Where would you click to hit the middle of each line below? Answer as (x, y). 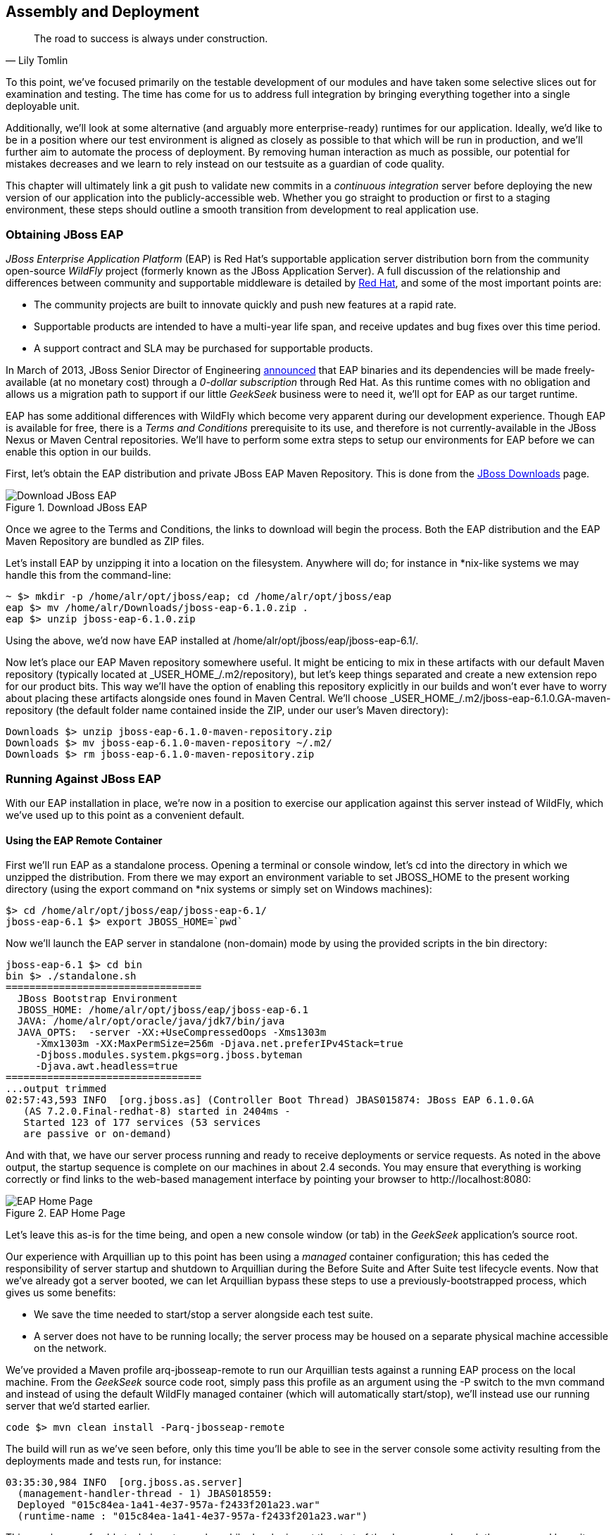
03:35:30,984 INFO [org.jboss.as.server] (125, 1483)
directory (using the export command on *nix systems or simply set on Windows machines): (219, 889)
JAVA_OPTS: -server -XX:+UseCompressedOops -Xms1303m (172, 1033)
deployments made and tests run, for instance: (114, 1461)
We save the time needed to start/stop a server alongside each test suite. (203, 1315)
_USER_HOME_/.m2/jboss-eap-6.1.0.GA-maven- (500, 698)
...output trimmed (56, 1089)
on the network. (70, 1348)
